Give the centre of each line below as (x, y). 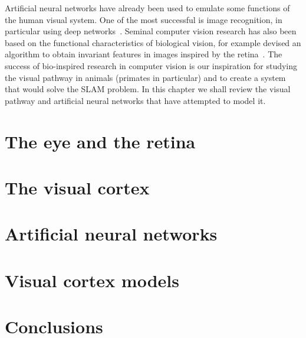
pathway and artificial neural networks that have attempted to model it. (135, 100)
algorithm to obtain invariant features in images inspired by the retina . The (144, 54)
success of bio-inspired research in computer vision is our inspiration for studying (151, 65)
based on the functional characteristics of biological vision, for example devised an (153, 42)
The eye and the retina (100, 141)
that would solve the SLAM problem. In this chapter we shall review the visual (148, 89)
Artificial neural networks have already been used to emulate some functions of (147, 8)
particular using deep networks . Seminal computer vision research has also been (151, 31)
